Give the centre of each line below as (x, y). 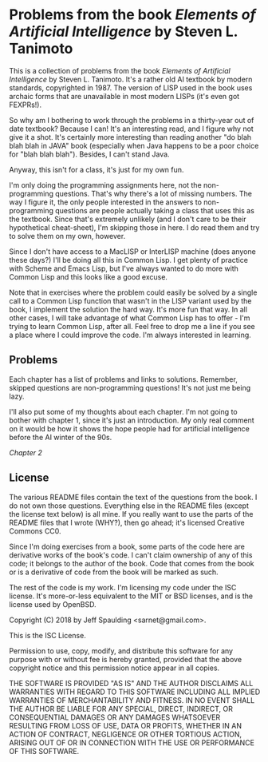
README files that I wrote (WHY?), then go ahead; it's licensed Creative (127, 522)
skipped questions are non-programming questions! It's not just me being (130, 387)
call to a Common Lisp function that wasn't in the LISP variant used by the (130, 300)
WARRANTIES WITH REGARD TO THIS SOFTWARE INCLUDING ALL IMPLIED (135, 692)
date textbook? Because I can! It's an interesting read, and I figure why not (131, 129)
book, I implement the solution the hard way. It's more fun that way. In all (128, 309)
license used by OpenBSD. (53, 604)
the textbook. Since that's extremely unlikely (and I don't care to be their (128, 219)
